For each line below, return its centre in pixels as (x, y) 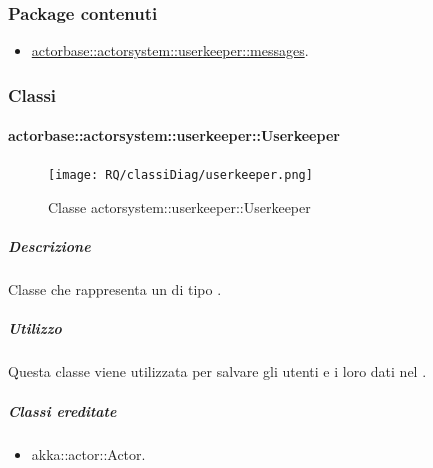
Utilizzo (35, 328)
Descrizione (49, 246)
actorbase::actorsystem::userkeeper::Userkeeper (174, 135)
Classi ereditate (62, 410)
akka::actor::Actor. (88, 453)
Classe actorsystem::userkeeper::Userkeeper (179, 207)
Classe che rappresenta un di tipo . (115, 289)
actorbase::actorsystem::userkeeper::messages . (170, 50)
